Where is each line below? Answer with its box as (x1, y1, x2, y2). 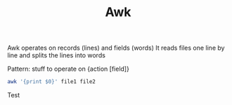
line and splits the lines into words (7, 51, 105, 59)
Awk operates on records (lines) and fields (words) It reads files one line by (7, 43, 225, 52)
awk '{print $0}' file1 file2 (7, 78, 96, 85)
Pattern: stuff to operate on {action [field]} (7, 64, 130, 73)
